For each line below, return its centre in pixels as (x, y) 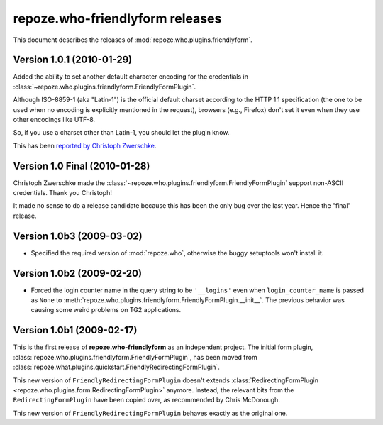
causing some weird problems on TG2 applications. (106, 310)
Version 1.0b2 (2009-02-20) (77, 273)
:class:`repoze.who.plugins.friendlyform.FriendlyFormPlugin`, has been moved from (135, 357)
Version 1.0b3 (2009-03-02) (78, 236)
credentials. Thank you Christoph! (63, 193)
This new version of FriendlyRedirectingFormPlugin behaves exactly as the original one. (150, 413)
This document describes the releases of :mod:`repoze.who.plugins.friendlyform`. (133, 40)
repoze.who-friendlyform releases (117, 18)
